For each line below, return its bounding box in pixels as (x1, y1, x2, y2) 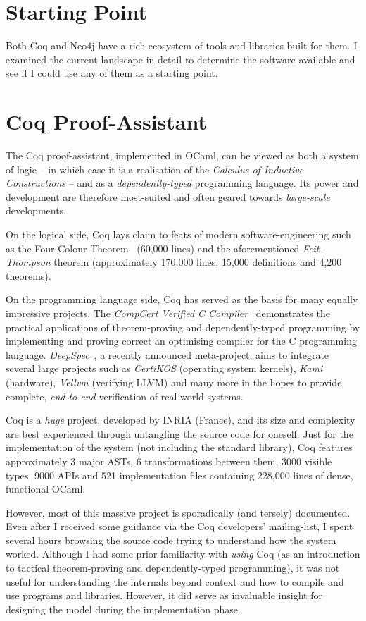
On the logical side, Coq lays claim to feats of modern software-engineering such (6, 227, 351, 241)
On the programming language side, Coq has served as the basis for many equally (6, 292, 358, 307)
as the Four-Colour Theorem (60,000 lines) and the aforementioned (6, 240, 300, 255)
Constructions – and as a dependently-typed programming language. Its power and (6, 176, 359, 190)
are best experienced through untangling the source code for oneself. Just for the (6, 426, 353, 441)
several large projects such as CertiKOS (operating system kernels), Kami (6, 361, 323, 376)
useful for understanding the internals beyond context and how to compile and (6, 574, 344, 589)
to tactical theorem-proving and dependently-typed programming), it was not (6, 560, 340, 575)
